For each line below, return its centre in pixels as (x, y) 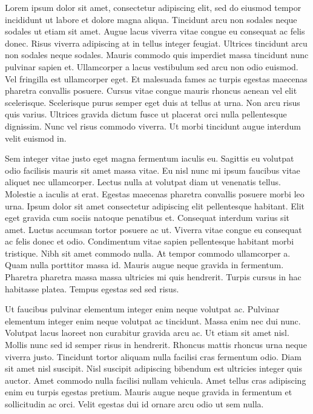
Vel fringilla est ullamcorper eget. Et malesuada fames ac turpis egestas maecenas (156, 78)
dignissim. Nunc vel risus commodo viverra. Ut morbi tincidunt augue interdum (153, 126)
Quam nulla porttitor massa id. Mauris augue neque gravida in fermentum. (144, 265)
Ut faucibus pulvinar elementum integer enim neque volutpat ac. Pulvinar (142, 309)
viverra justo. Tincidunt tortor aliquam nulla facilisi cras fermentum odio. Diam (153, 356)
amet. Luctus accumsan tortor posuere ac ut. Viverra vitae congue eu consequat (153, 229)
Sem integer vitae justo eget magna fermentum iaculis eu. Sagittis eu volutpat (150, 158)
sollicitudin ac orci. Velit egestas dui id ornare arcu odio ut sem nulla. (134, 404)
